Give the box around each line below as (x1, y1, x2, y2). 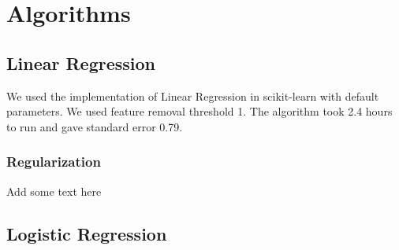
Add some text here (6, 182, 102, 199)
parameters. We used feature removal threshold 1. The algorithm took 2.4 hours (6, 103, 393, 119)
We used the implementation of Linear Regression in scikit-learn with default (6, 87, 379, 104)
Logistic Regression (6, 221, 167, 245)
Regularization (6, 152, 101, 171)
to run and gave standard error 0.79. (6, 118, 183, 134)
